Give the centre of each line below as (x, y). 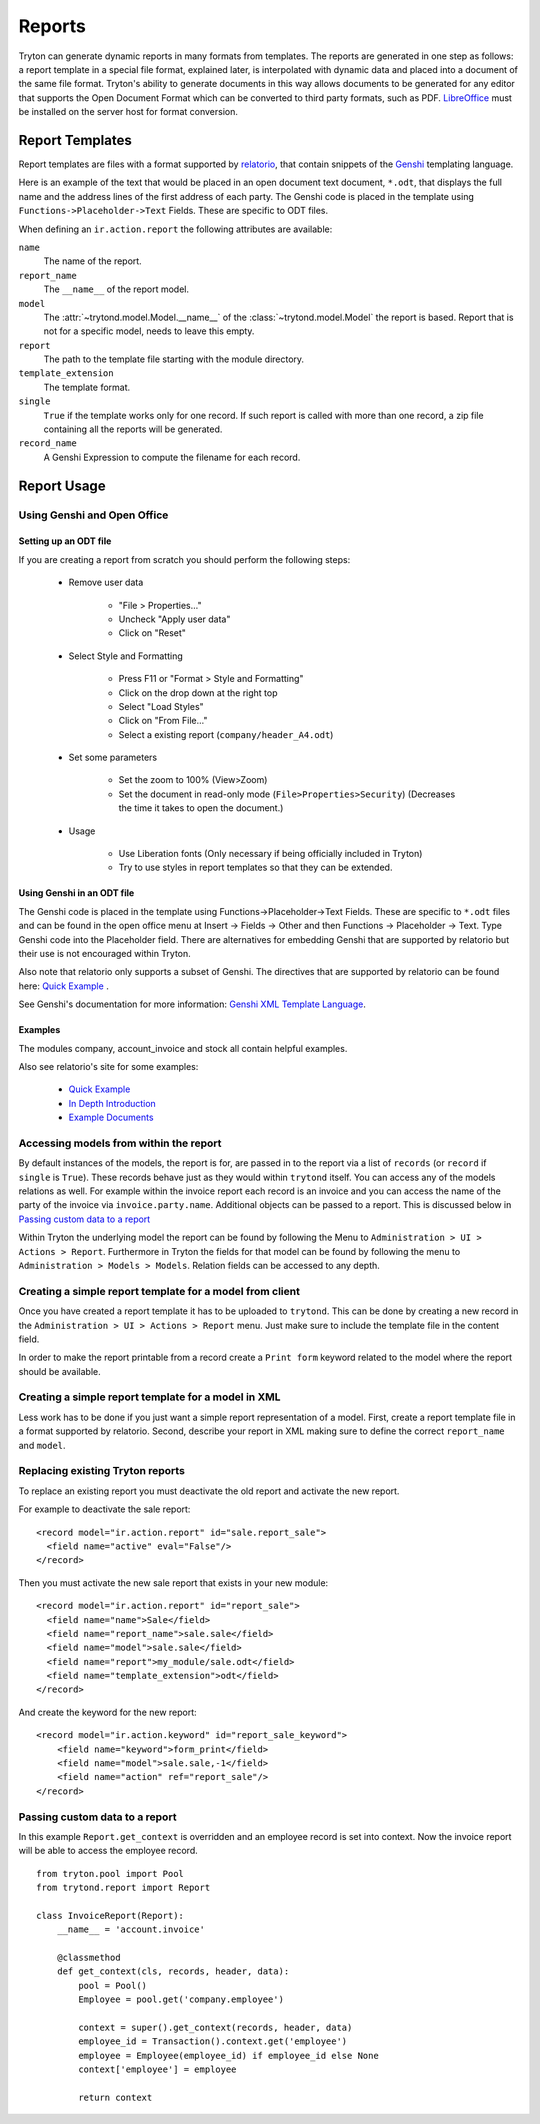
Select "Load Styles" (161, 706)
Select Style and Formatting (126, 656)
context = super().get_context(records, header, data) (215, 2028)
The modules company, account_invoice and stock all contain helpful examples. (183, 1048)
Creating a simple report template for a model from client (159, 1291)
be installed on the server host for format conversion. (128, 112)
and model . (42, 1445)
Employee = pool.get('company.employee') (181, 1999)
